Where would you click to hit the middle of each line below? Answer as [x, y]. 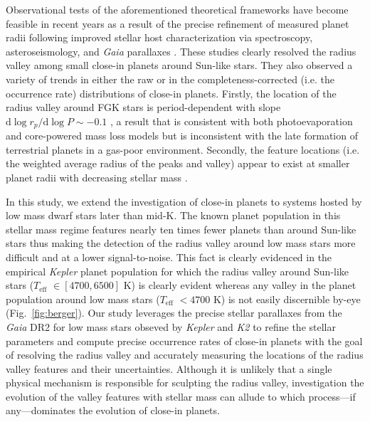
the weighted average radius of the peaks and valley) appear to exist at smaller [178, 163]
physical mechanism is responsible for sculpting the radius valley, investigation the [185, 383]
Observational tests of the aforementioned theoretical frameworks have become [177, 9]
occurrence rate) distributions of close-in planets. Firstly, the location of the [171, 93]
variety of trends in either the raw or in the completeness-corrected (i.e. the [170, 79]
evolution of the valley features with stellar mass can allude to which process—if [181, 396]
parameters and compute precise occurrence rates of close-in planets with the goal [184, 341]
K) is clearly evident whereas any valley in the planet [240, 285]
